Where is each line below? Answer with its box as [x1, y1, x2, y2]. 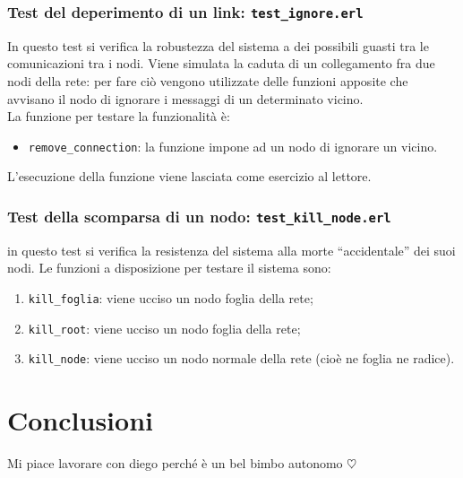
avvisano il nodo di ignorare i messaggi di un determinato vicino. [7, 89, 364, 108]
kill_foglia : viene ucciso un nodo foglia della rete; [28, 288, 313, 307]
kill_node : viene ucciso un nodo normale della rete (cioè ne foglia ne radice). [28, 349, 455, 368]
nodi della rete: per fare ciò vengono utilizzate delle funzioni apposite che [7, 71, 408, 90]
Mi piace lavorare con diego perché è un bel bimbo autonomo [7, 454, 343, 473]
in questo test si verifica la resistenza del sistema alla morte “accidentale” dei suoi [7, 240, 456, 259]
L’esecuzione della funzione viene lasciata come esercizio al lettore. [7, 167, 372, 186]
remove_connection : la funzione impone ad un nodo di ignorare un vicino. [28, 136, 438, 155]
